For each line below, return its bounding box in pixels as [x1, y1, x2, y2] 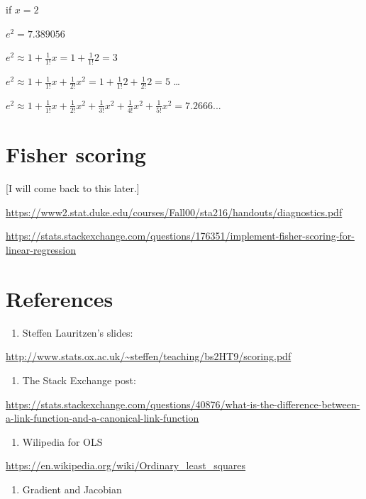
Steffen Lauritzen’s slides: [22, 325, 133, 340]
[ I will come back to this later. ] [6, 181, 140, 196]
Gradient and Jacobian [22, 481, 122, 496]
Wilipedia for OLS [22, 434, 103, 449]
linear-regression [6, 242, 77, 257]
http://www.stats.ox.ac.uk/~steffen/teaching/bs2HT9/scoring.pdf [6, 349, 292, 364]
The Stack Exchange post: [22, 372, 136, 387]
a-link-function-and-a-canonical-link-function [6, 410, 199, 425]
